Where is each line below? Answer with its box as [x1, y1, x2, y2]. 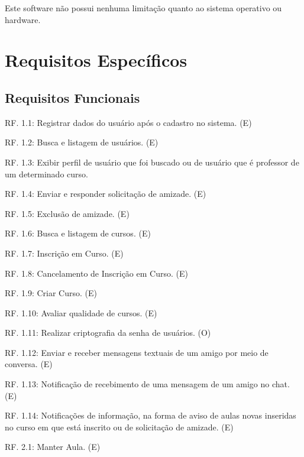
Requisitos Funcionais [5, 88, 140, 106]
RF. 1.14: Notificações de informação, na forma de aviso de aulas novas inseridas [5, 409, 296, 422]
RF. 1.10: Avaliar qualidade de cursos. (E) [5, 306, 157, 319]
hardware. [5, 13, 41, 25]
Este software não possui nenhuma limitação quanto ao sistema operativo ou [5, 2, 282, 14]
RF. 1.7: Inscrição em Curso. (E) [5, 247, 124, 259]
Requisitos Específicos [5, 48, 187, 72]
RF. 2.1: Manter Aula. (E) [5, 440, 101, 453]
